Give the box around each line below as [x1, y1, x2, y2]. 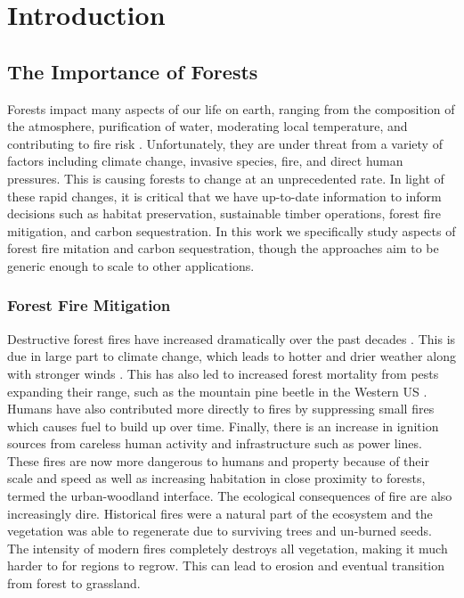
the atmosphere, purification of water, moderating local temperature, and [7, 117, 408, 135]
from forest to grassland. [7, 574, 141, 593]
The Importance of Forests [7, 57, 258, 85]
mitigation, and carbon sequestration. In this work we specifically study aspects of [7, 221, 456, 240]
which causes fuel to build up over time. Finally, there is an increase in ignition [7, 416, 439, 435]
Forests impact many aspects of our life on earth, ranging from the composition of [7, 99, 455, 118]
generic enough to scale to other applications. [7, 256, 255, 274]
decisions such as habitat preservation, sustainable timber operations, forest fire [7, 204, 442, 223]
